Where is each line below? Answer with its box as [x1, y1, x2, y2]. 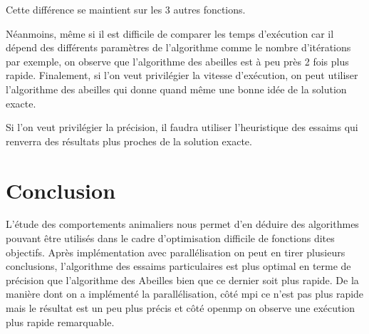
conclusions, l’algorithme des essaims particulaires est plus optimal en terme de [6, 259, 351, 273]
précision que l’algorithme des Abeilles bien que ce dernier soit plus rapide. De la [6, 272, 359, 287]
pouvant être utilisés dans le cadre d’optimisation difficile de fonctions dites [6, 231, 335, 246]
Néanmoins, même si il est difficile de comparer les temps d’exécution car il [6, 26, 334, 41]
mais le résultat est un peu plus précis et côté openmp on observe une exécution [6, 301, 355, 315]
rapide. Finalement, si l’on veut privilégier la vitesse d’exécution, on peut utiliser [6, 68, 358, 83]
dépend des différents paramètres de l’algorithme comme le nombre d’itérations [6, 40, 351, 55]
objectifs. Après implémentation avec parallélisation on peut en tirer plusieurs [6, 244, 345, 259]
